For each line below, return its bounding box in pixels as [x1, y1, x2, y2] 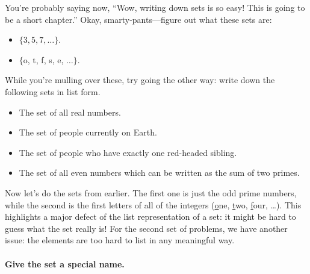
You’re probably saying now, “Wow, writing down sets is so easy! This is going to [5, 1, 305, 13]
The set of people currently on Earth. [19, 126, 157, 139]
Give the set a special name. [5, 257, 125, 270]
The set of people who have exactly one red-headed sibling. [19, 146, 237, 158]
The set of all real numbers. [19, 105, 121, 118]
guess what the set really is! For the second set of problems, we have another [5, 222, 288, 234]
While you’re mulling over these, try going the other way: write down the [5, 73, 275, 86]
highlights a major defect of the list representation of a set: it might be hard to [5, 210, 296, 223]
